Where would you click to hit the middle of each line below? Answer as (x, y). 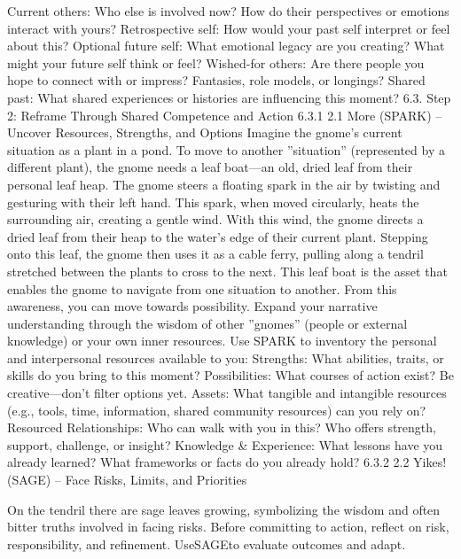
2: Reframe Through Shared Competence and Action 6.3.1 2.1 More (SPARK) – (225, 115)
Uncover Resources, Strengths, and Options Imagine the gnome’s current (205, 132)
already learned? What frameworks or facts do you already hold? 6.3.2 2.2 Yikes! (227, 462)
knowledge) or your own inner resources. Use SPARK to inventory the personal (222, 341)
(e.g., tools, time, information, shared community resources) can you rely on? (217, 410)
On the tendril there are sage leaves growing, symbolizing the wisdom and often (224, 509)
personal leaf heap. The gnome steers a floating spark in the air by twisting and (224, 184)
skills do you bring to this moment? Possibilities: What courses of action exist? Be (230, 375)
